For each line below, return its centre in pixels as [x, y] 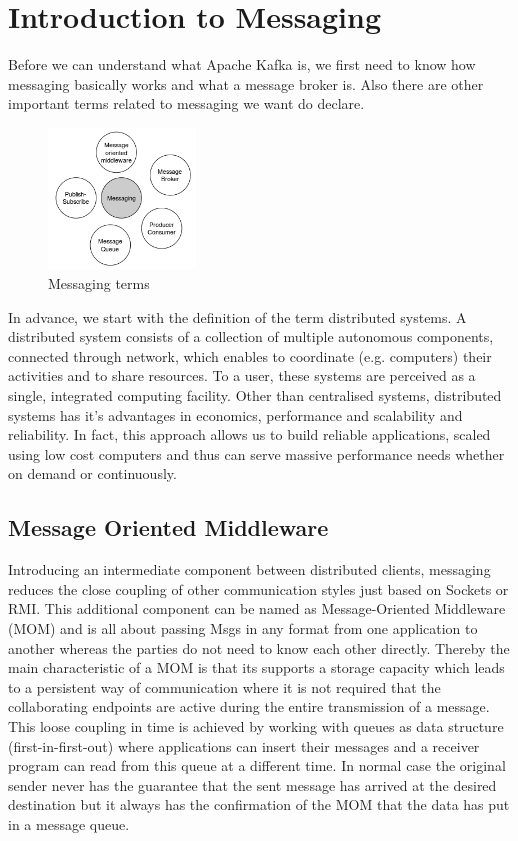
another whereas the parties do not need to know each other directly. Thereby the [259, 647]
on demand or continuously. [92, 473]
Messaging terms [99, 283]
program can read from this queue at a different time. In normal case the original [257, 765]
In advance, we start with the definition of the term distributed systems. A [237, 316]
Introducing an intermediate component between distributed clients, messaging [249, 569]
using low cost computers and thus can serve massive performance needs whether [256, 453]
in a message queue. [69, 823]
